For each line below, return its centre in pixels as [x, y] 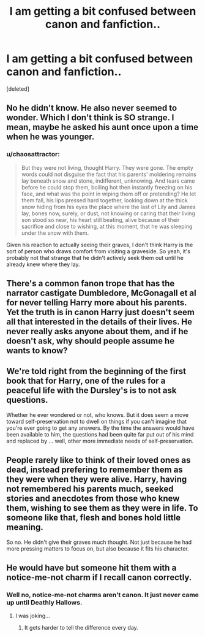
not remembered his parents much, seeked [90, 489]
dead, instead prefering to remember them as [95, 470]
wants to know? [37, 351]
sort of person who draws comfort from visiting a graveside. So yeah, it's [99, 251]
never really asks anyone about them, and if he [97, 331]
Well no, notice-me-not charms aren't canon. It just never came [102, 595]
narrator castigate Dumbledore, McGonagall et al [102, 293]
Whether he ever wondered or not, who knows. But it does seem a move [97, 414]
